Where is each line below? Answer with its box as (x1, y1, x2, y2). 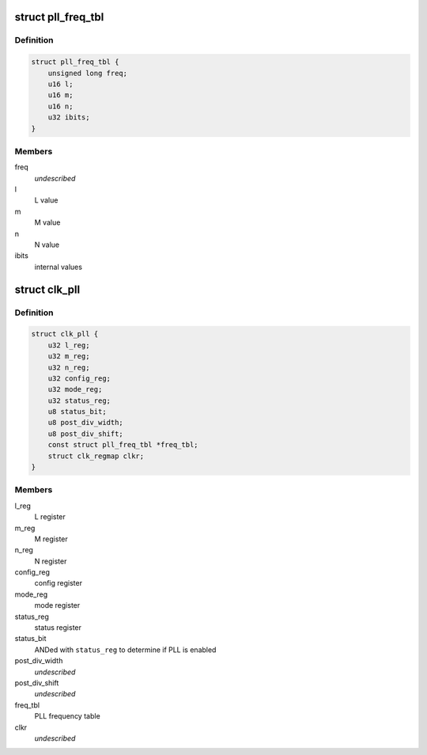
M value (34, 218, 61, 227)
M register (34, 534, 69, 544)
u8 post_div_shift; (47, 429, 124, 438)
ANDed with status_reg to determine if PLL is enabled (34, 645, 217, 654)
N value (34, 240, 59, 249)
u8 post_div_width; (47, 418, 124, 427)
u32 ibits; (47, 113, 90, 122)
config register (34, 579, 83, 588)
